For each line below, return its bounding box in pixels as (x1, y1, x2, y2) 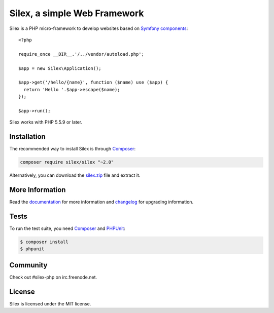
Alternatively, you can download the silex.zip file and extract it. (9, 172, 141, 178)
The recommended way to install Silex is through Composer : (9, 146, 136, 152)
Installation (9, 132, 46, 141)
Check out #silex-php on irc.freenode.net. (9, 274, 97, 280)
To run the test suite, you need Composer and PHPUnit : (9, 225, 125, 231)
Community (9, 261, 48, 269)
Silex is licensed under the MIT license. (9, 300, 91, 306)
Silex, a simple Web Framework (9, 8, 144, 19)
